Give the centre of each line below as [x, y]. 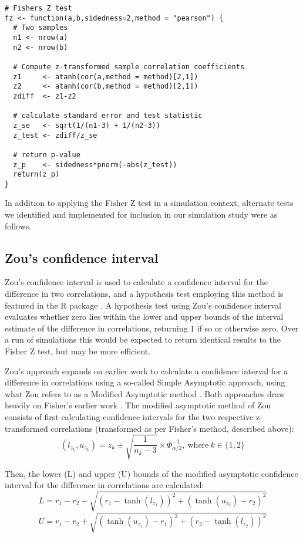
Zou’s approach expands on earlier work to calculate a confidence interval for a [147, 370]
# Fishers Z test [38, 8]
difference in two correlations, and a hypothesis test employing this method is [144, 294]
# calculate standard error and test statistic [108, 116]
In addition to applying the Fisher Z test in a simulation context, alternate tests [149, 203]
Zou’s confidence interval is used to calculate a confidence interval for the [136, 282]
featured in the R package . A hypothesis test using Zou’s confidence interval [143, 305]
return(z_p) [36, 175]
